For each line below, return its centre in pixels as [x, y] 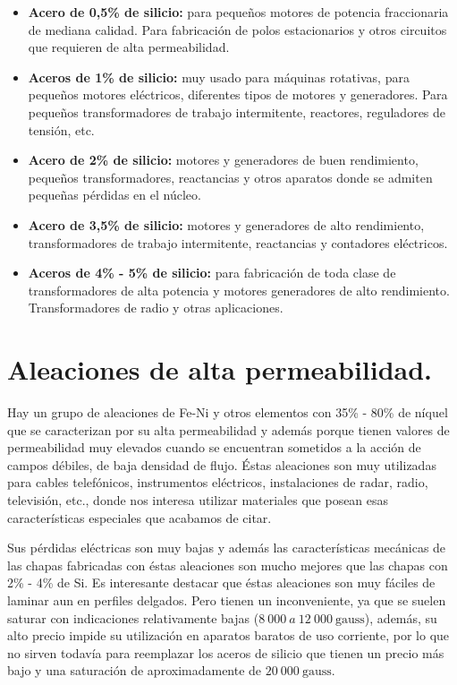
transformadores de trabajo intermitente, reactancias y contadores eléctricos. [238, 242]
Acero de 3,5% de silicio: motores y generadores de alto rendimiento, [226, 224]
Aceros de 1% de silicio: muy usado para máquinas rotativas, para [219, 77]
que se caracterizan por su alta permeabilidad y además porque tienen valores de [228, 429]
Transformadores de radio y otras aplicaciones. [156, 308]
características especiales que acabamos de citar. [140, 517]
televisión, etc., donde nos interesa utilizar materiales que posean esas [198, 500]
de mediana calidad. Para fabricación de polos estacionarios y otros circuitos [237, 29]
